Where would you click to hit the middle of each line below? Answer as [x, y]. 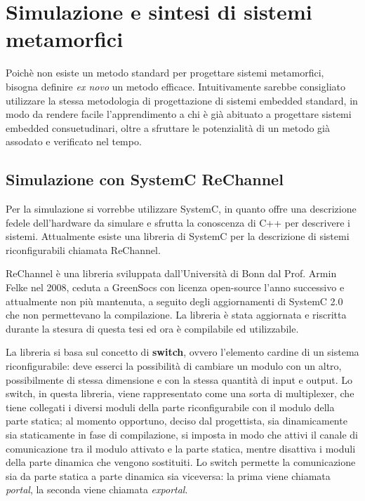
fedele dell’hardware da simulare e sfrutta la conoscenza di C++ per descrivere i [178, 222]
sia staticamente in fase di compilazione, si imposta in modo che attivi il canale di [182, 434]
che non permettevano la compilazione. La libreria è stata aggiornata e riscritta [176, 315]
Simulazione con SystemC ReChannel [145, 179]
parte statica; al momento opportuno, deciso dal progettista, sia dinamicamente [177, 421]
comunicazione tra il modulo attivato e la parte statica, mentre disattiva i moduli [181, 448]
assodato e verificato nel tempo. [74, 141]
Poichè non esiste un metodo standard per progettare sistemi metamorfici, [165, 73]
